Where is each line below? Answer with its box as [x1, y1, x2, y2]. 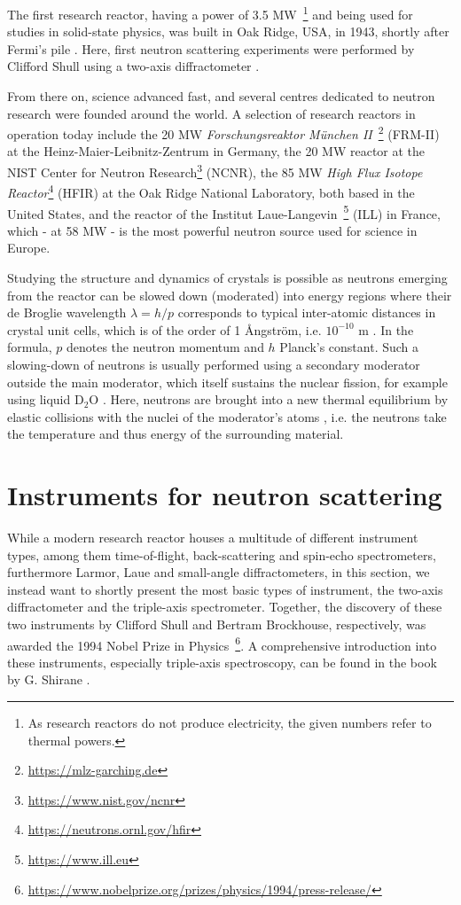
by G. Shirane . [7, 670, 90, 689]
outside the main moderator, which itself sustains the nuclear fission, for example [7, 372, 448, 391]
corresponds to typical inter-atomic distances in [177, 303, 436, 322]
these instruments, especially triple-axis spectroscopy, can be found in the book [7, 652, 437, 671]
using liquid [7, 390, 71, 409]
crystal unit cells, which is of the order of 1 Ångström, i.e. [7, 320, 322, 339]
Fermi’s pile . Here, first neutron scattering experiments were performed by [7, 39, 415, 58]
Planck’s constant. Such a [279, 338, 419, 356]
